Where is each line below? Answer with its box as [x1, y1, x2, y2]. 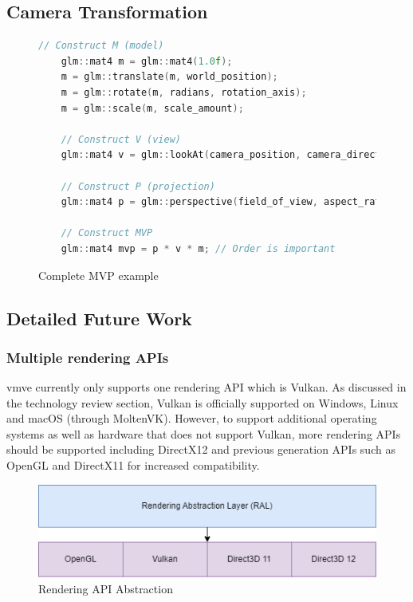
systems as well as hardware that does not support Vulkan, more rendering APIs [6, 425, 401, 442]
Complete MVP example [38, 266, 159, 283]
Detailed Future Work [6, 305, 192, 330]
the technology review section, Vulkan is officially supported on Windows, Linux [6, 394, 399, 411]
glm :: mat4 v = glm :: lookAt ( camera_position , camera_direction [61, 149, 399, 161]
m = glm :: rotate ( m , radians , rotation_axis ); [61, 86, 307, 98]
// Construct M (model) [38, 40, 164, 52]
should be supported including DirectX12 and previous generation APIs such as [6, 441, 395, 458]
